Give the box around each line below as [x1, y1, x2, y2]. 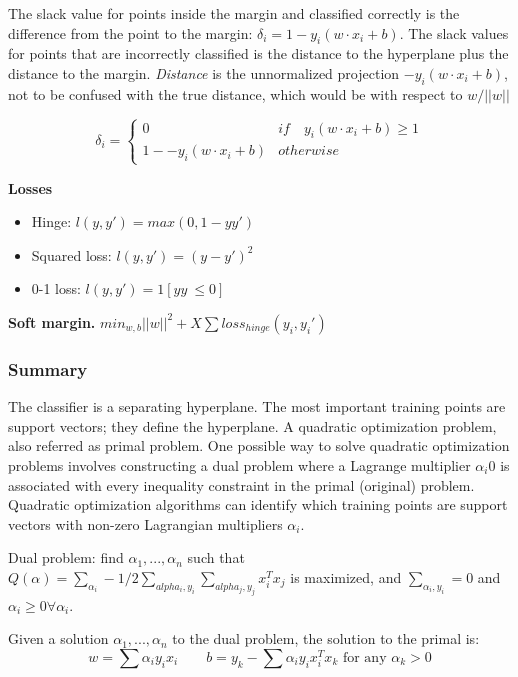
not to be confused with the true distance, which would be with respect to [8, 83, 463, 104]
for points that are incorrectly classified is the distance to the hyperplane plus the [8, 43, 509, 64]
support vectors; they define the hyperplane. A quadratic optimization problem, [8, 415, 497, 436]
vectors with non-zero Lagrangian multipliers [8, 513, 283, 534]
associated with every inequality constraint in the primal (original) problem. [8, 474, 475, 495]
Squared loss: [31, 244, 112, 265]
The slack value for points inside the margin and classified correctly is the [8, 3, 460, 23]
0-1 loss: [31, 278, 81, 299]
